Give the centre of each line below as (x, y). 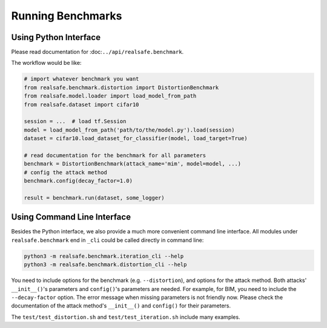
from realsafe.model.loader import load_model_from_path (110, 96)
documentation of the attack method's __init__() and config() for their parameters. (121, 306)
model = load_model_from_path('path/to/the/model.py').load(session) (129, 130)
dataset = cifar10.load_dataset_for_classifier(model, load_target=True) (136, 139)
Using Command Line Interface (71, 217)
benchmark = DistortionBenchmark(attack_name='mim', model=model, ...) (133, 164)
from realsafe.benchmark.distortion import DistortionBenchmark (121, 87)
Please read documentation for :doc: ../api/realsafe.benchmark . (97, 52)
